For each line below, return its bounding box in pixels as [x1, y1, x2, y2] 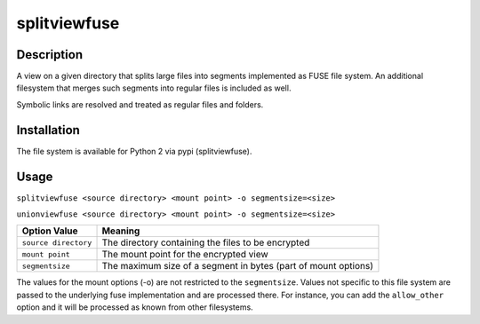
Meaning [101, 225, 140, 237]
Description [16, 47, 84, 62]
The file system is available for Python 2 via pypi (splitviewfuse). [16, 146, 252, 156]
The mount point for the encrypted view [101, 249, 268, 261]
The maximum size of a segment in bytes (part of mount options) [101, 260, 373, 273]
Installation [16, 122, 80, 138]
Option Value [21, 225, 79, 237]
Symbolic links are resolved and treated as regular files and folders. [16, 99, 264, 110]
